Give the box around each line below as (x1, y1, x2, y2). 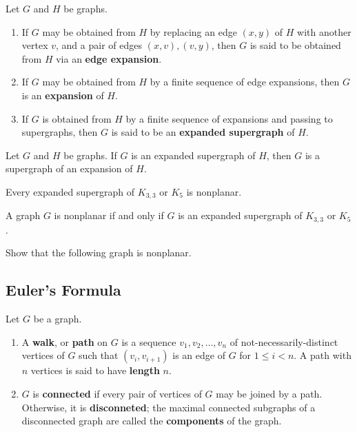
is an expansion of (21, 88, 104, 102)
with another (297, 24, 351, 39)
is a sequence (121, 334, 176, 349)
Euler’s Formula (6, 279, 121, 300)
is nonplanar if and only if (54, 208, 164, 223)
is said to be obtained (249, 38, 341, 52)
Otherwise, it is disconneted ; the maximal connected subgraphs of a (21, 400, 316, 414)
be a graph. (33, 311, 82, 326)
